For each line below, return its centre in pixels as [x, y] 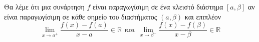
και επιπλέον [203, 16]
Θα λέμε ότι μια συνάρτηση [44, 6]
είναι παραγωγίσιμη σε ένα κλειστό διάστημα [158, 6]
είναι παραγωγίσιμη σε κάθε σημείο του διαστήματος [81, 16]
